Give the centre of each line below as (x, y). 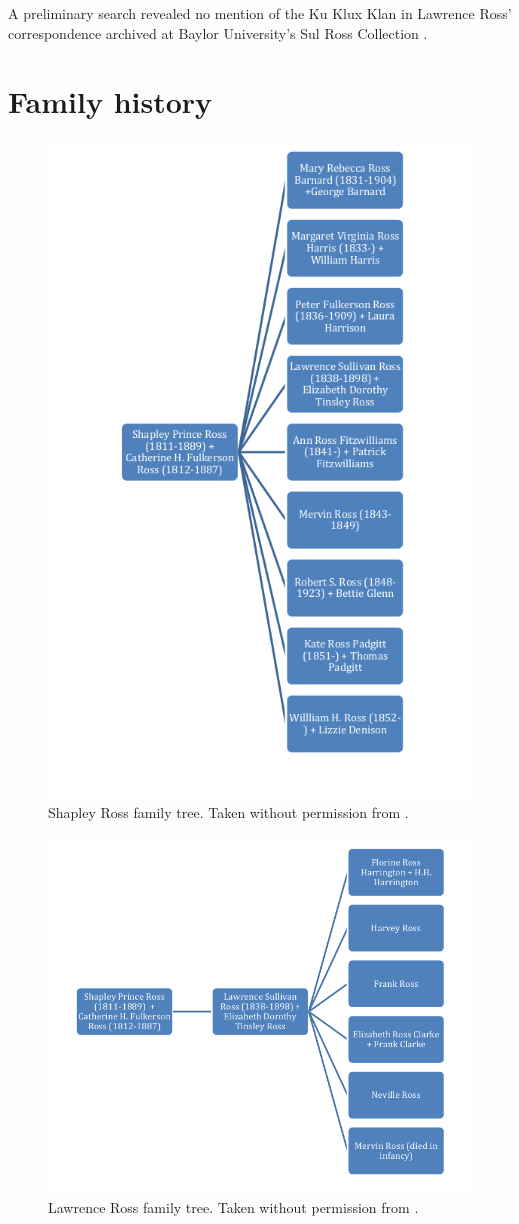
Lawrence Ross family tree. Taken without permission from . (233, 1206)
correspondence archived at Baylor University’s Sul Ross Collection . (218, 32)
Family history (110, 101)
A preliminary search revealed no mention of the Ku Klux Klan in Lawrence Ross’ (260, 13)
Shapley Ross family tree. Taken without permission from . (228, 812)
